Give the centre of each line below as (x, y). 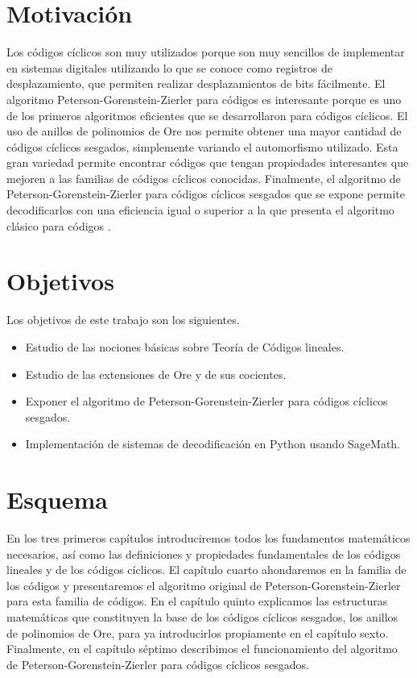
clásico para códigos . (59, 225)
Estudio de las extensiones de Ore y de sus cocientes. (156, 374)
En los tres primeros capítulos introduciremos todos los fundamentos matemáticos (208, 538)
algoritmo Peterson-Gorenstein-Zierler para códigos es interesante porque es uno (204, 99)
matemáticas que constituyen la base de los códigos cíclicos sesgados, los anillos (202, 617)
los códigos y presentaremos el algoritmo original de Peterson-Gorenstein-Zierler (204, 585)
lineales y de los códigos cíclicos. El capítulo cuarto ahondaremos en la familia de (206, 570)
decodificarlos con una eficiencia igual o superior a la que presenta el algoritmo (200, 210)
